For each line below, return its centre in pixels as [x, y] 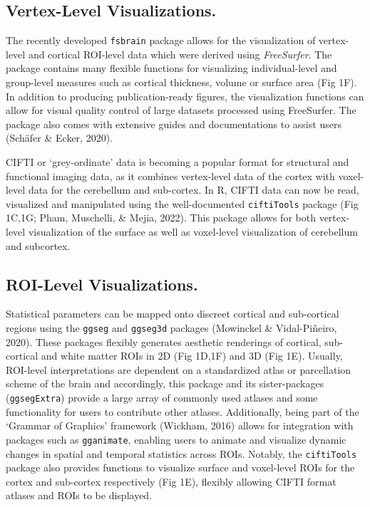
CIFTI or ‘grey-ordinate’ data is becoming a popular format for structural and [178, 162]
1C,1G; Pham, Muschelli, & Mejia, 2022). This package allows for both [161, 218]
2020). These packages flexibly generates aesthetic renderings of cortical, [164, 341]
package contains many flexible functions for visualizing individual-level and [171, 68]
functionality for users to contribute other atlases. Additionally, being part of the [183, 411]
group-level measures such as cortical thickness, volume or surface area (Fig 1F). [181, 82]
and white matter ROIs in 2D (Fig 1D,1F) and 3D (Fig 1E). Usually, [192, 356]
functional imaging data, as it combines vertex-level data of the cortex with [170, 176]
